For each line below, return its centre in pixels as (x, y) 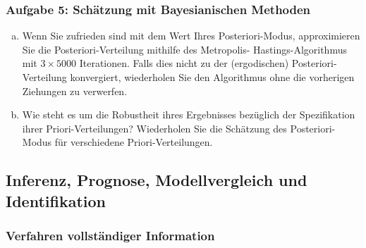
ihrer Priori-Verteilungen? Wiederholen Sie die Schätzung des (154, 128)
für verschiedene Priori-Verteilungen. (134, 142)
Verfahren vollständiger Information (110, 236)
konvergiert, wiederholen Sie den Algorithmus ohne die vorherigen (212, 77)
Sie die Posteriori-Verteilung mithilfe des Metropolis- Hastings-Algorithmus (184, 49)
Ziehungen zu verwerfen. (75, 91)
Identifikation (56, 200)
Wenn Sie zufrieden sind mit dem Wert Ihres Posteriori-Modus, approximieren (191, 36)
